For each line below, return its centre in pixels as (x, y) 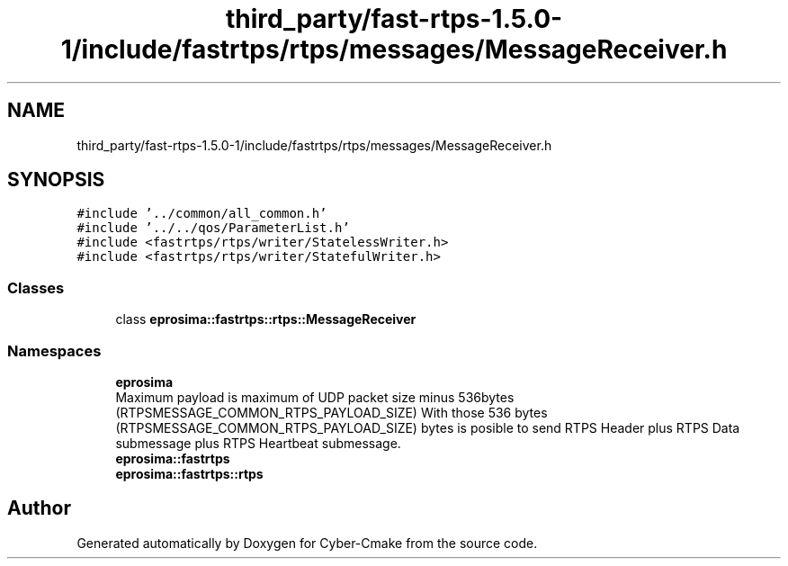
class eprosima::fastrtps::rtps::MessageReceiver (266, 319)
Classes (36, 287)
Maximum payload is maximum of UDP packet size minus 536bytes (315, 397)
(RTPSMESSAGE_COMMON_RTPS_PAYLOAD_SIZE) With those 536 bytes (331, 412)
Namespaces (54, 350)
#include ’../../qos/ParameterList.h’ (213, 228)
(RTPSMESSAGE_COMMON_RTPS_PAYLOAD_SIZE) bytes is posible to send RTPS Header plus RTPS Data (428, 427)
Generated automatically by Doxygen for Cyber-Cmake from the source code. (307, 543)
